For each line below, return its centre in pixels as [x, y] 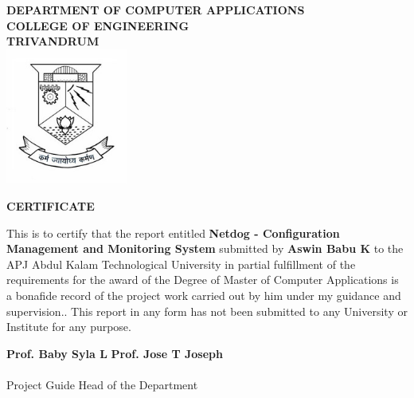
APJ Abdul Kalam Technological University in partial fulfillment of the [181, 264]
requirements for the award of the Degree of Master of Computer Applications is [203, 280]
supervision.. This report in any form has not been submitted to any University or [207, 311]
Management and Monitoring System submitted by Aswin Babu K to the [205, 248]
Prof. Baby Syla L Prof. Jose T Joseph [115, 353]
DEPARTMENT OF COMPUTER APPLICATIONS [156, 10]
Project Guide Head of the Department [102, 384]
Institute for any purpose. [69, 327]
